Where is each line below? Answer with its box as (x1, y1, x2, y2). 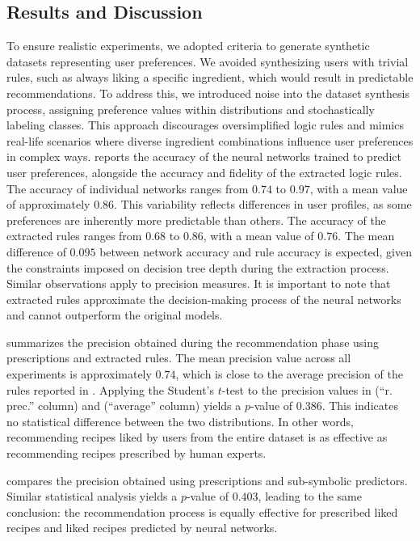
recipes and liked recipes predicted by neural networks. (6, 519, 278, 536)
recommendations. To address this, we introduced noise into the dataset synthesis (6, 84, 409, 101)
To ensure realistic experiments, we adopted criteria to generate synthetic (6, 37, 370, 54)
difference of (6, 243, 66, 260)
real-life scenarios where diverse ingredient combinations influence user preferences (6, 132, 414, 149)
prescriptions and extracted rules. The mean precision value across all (6, 349, 351, 366)
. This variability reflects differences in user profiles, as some (114, 196, 412, 213)
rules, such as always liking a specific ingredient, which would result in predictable (6, 69, 414, 86)
